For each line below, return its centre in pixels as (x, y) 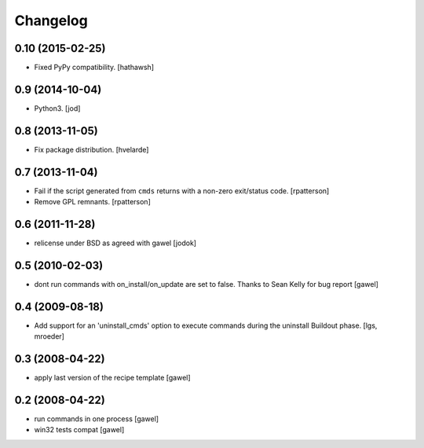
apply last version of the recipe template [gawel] (113, 378)
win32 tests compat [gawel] (79, 430)
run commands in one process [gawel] (97, 419)
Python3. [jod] (57, 108)
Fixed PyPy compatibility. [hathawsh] (94, 68)
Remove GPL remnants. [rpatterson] (92, 202)
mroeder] (49, 336)
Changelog (51, 20)
